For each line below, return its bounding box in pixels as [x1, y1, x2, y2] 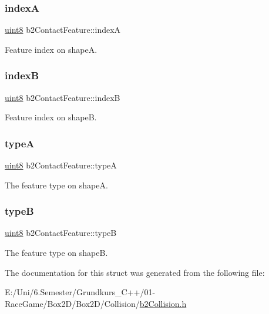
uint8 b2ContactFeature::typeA [5, 159, 117, 171]
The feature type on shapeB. [5, 247, 108, 259]
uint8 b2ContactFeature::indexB [5, 91, 120, 103]
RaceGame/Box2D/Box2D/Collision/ [5, 297, 140, 309]
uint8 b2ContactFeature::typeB [5, 227, 117, 239]
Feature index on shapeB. [5, 111, 97, 123]
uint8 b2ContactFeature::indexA [5, 23, 121, 36]
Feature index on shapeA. [5, 43, 97, 55]
